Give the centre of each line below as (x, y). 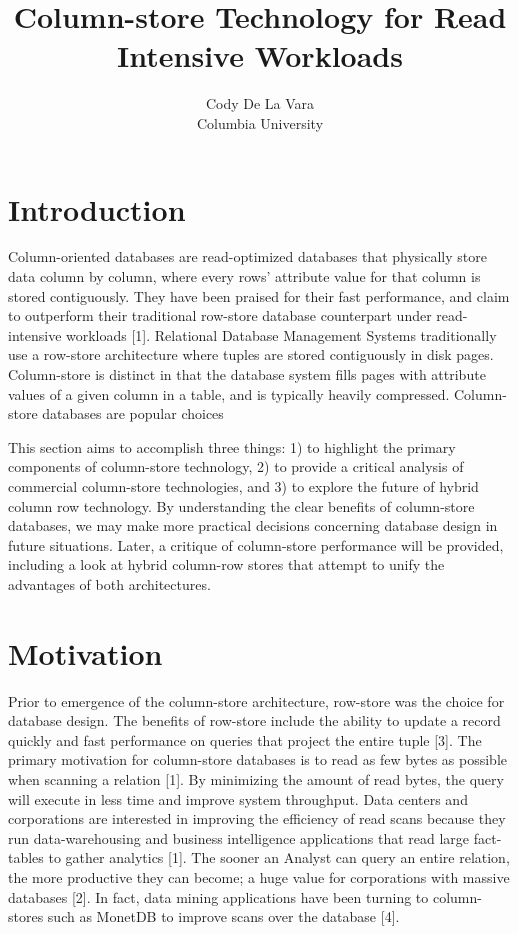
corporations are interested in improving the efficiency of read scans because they (257, 818)
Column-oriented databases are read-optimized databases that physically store (247, 256)
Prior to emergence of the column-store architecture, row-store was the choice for (256, 700)
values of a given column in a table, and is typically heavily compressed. (229, 393)
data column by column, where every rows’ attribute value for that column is (244, 276)
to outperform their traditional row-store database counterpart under (220, 315)
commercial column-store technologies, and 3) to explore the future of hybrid (243, 485)
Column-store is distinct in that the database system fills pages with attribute (247, 374)
